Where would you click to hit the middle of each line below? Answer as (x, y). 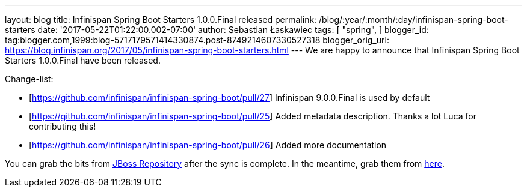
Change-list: (29, 79)
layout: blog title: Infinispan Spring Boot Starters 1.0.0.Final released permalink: (161, 19)
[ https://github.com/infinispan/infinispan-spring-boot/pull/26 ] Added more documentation (208, 145)
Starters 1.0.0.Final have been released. (83, 60)
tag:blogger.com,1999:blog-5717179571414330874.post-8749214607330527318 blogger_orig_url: (197, 40)
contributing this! (63, 126)
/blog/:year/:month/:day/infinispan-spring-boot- (414, 19)
